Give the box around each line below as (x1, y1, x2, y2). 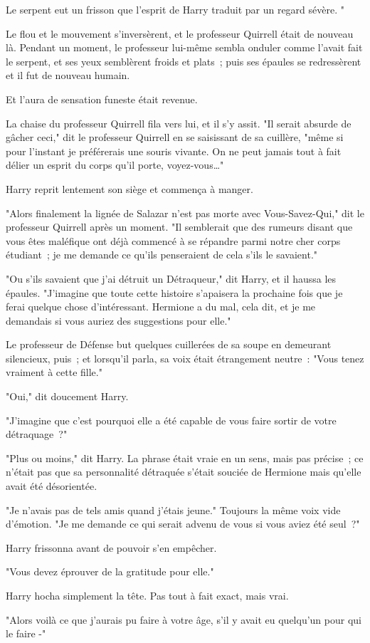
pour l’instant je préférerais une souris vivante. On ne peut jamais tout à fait (6, 143, 342, 158)
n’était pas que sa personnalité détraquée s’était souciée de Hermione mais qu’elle (6, 464, 361, 479)
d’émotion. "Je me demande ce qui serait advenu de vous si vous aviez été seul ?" (6, 516, 360, 531)
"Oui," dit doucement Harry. (6, 389, 129, 404)
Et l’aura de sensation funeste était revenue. (6, 91, 198, 106)
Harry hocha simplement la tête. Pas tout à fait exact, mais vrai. (6, 588, 289, 602)
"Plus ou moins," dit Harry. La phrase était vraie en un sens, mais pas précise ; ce (6, 450, 364, 465)
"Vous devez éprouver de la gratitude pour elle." (6, 564, 214, 579)
